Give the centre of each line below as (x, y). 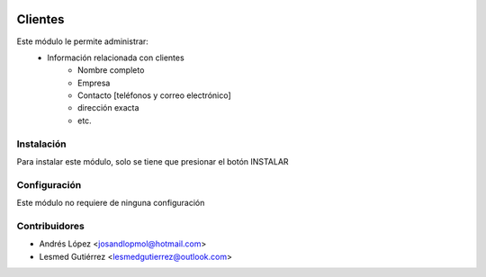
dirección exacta (108, 108)
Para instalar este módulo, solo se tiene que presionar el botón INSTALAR (153, 161)
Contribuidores (50, 226)
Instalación (41, 144)
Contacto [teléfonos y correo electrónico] (154, 95)
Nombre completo (111, 70)
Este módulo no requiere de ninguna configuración (111, 203)
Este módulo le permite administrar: (82, 41)
